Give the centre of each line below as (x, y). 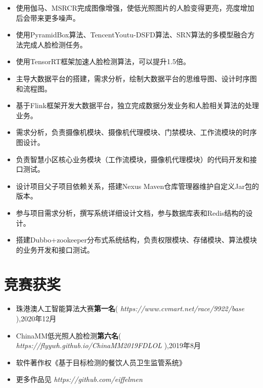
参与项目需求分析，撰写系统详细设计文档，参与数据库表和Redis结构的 (131, 212)
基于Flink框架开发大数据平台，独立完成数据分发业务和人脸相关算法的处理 (137, 105)
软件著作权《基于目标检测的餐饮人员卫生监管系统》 (101, 362)
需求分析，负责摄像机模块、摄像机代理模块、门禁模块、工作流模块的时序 (136, 132)
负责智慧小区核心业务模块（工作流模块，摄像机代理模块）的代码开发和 (133, 159)
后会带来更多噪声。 (48, 17)
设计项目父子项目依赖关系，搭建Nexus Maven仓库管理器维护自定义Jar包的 (137, 186)
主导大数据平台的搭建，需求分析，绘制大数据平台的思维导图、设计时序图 (136, 78)
